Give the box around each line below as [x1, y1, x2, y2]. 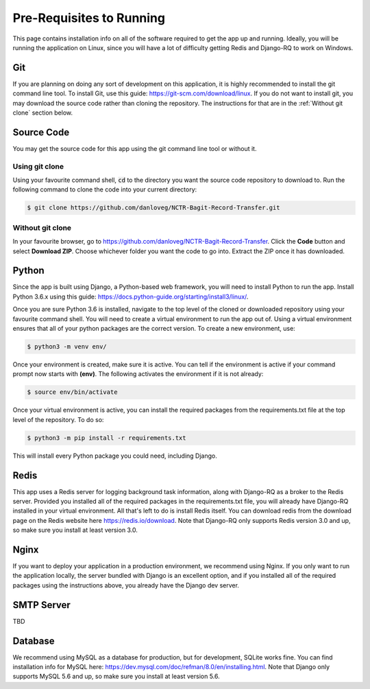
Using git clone [12, 161, 64, 171]
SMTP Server [12, 599, 71, 611]
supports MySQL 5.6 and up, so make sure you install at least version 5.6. [12, 673, 220, 681]
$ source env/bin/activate [27, 388, 118, 396]
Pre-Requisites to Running [12, 10, 166, 25]
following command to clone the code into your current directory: [12, 185, 197, 194]
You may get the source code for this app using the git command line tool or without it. [12, 144, 257, 152]
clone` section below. [12, 108, 73, 117]
